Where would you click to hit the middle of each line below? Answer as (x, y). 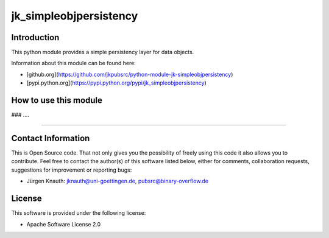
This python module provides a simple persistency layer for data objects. (103, 52)
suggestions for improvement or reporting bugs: (72, 170)
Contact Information (51, 138)
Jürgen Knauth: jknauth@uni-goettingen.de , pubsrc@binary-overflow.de (117, 181)
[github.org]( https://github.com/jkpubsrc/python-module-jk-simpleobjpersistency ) (130, 74)
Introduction (35, 37)
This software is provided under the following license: (79, 213)
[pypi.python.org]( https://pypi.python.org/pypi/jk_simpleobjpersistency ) (117, 83)
